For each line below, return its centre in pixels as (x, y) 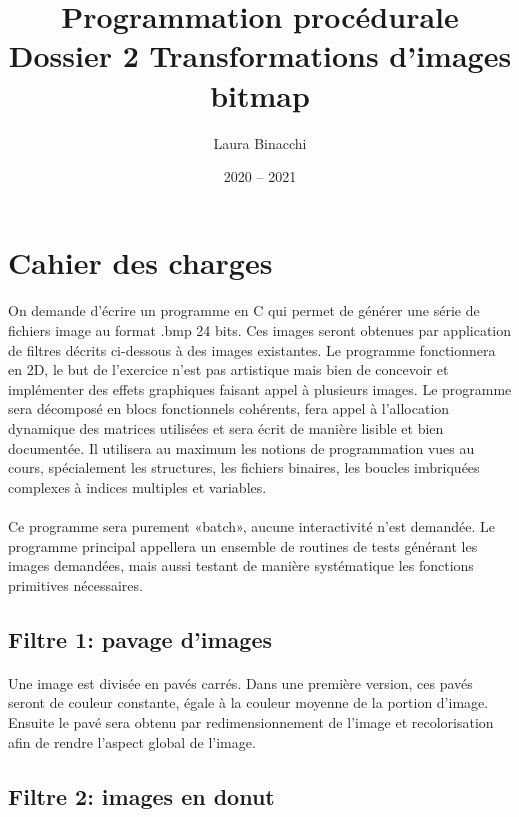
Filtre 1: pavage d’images (140, 638)
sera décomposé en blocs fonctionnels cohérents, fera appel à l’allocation (229, 408)
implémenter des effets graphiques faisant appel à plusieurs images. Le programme (260, 388)
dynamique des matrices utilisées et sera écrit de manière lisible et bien (226, 428)
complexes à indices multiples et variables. (137, 486)
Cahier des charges (140, 261)
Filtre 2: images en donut (141, 795)
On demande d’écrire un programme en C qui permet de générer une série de (244, 310)
